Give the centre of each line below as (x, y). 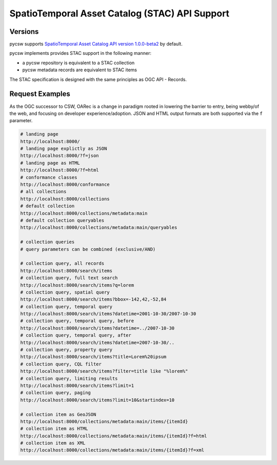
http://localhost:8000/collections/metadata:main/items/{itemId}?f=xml (112, 450)
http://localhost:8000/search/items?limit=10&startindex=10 (97, 400)
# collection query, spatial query (65, 292)
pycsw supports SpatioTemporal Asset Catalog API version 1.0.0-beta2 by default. (96, 44)
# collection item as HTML (54, 429)
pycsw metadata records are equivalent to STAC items (80, 70)
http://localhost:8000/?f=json (60, 156)
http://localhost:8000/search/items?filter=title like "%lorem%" (104, 371)
